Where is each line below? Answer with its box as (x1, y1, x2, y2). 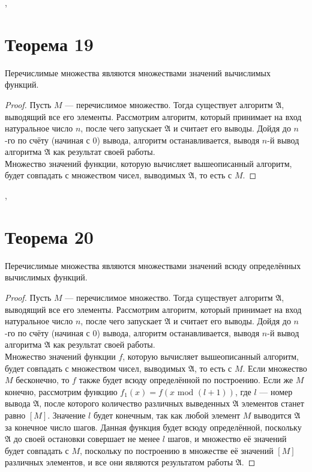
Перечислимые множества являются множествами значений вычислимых (5, 66, 271, 79)
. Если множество (242, 362, 307, 374)
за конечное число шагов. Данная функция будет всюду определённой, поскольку (5, 420, 302, 433)
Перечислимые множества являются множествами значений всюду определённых (5, 259, 301, 271)
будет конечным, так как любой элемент (93, 408, 241, 421)
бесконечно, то (16, 374, 70, 386)
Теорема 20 (5, 224, 94, 249)
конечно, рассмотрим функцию (5, 385, 118, 398)
